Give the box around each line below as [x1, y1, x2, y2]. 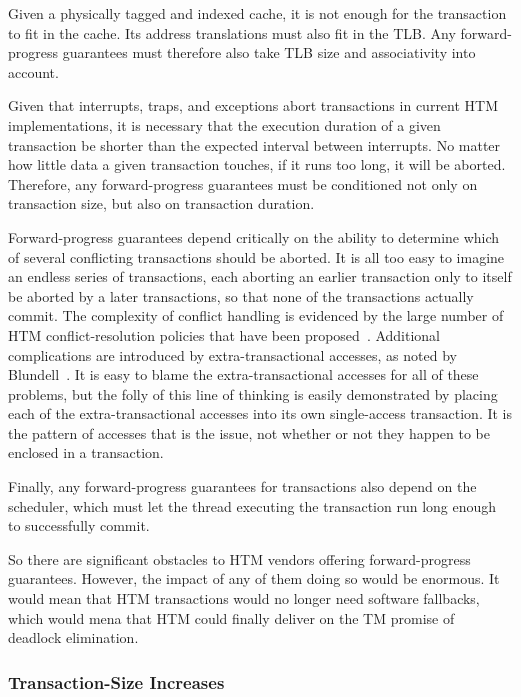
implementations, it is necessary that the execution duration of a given [8, 114, 441, 135]
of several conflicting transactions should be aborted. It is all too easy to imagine [8, 246, 505, 267]
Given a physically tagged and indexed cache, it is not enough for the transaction [8, 3, 507, 23]
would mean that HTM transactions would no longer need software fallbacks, [8, 588, 480, 609]
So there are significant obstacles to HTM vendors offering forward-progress [8, 548, 471, 569]
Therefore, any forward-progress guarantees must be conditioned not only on [8, 173, 478, 194]
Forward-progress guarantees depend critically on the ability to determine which [8, 226, 500, 247]
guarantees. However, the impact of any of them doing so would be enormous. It [8, 568, 500, 589]
